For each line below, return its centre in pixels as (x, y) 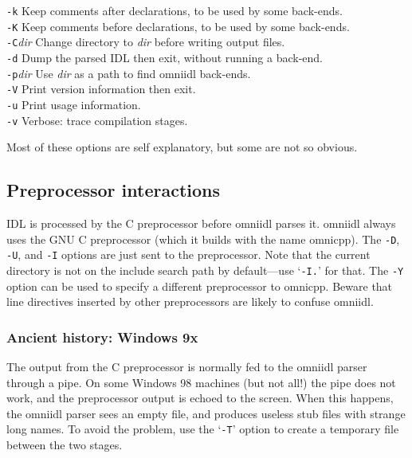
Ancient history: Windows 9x (102, 337)
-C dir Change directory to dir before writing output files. (146, 42)
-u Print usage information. (74, 104)
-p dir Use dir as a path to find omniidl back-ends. (129, 73)
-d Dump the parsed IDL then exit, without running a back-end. (165, 57)
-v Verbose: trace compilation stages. (97, 120)
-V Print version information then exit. (101, 89)
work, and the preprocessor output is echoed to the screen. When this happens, (200, 398)
